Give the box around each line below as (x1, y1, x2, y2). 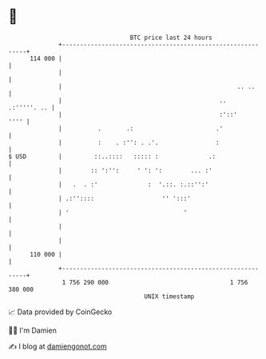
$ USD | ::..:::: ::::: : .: (8, 152, 216, 161)
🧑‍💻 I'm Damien (8, 325, 58, 335)
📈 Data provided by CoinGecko (8, 307, 113, 317)
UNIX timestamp (144, 292, 195, 301)
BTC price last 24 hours (129, 34, 213, 42)
